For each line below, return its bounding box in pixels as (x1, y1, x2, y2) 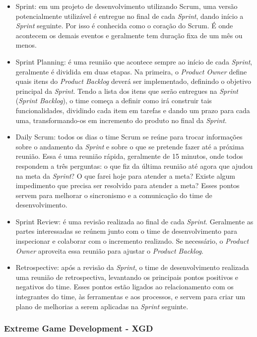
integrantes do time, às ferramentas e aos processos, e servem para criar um (15, 291, 246, 302)
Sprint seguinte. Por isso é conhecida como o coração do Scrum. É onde (15, 20, 233, 31)
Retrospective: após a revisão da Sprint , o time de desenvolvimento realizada (15, 262, 249, 272)
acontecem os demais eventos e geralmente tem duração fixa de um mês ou (15, 30, 243, 40)
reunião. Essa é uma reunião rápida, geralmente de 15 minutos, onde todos (15, 151, 243, 161)
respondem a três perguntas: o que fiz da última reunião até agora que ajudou (15, 160, 253, 171)
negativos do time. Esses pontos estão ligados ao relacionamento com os (15, 281, 234, 292)
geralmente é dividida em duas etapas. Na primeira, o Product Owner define (15, 66, 247, 76)
